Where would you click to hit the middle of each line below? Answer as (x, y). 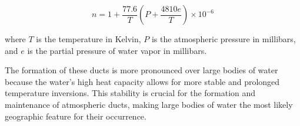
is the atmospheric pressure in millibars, (224, 39)
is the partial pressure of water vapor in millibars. (117, 50)
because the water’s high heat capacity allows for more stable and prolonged (142, 81)
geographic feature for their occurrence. (76, 116)
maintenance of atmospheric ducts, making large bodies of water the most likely (149, 104)
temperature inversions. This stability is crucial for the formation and (130, 93)
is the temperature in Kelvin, (89, 39)
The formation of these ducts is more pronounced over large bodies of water (141, 70)
